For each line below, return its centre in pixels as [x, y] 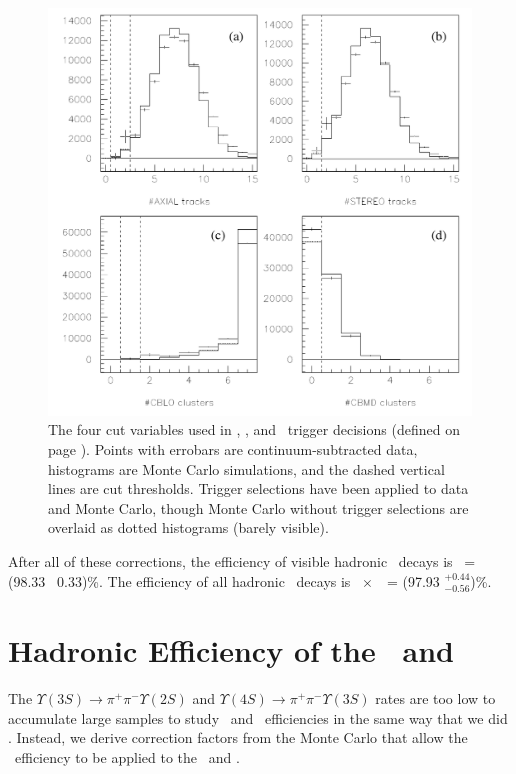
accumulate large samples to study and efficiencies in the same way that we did [258, 717]
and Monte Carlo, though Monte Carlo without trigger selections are [258, 507]
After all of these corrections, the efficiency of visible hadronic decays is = [242, 561]
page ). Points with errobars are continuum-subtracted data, [233, 449]
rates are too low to [435, 698]
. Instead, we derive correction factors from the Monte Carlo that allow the [238, 737]
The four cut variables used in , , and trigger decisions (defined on [254, 429]
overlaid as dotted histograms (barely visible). [188, 527]
